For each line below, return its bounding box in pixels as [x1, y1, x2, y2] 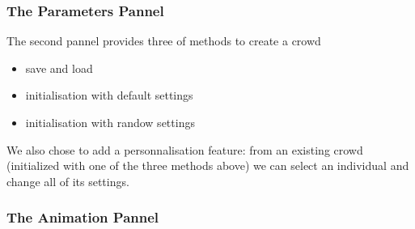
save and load [25, 59, 93, 76]
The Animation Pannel [6, 207, 159, 227]
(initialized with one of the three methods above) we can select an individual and [6, 157, 409, 174]
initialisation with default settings [25, 87, 193, 104]
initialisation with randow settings [25, 114, 195, 130]
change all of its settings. [6, 172, 129, 189]
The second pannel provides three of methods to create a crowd [6, 32, 321, 49]
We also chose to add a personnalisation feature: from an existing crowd [6, 141, 363, 158]
